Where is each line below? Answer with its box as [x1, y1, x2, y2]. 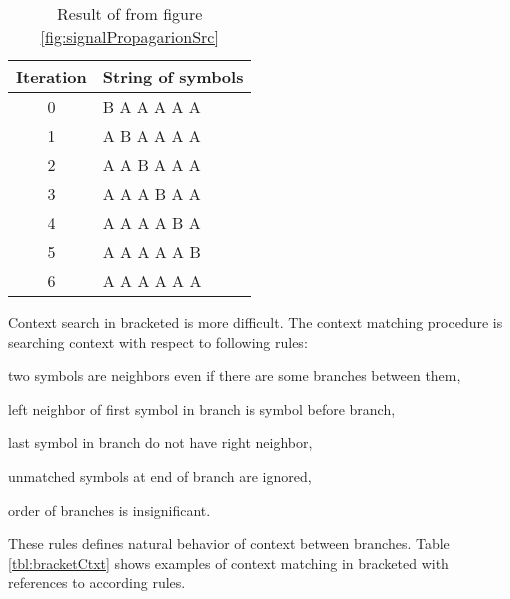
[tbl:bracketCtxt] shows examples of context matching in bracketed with [8, 552, 449, 573]
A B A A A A [102, 124, 201, 147]
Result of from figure [57, 2, 203, 25]
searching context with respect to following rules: [8, 331, 308, 352]
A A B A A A [102, 153, 201, 176]
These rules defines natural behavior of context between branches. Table [8, 533, 450, 554]
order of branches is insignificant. [8, 499, 211, 520]
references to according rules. [8, 572, 186, 593]
